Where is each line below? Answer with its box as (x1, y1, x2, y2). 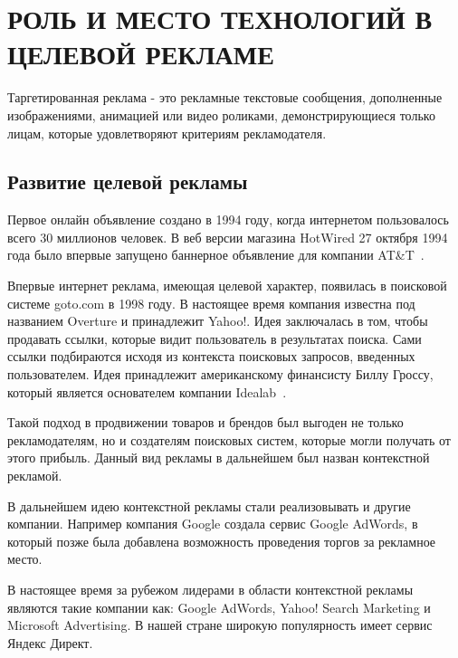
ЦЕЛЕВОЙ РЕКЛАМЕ (7, 35, 274, 72)
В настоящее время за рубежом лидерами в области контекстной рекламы (7, 579, 414, 598)
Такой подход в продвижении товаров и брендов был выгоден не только (7, 413, 404, 432)
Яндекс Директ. (7, 633, 93, 652)
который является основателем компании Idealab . (7, 382, 287, 401)
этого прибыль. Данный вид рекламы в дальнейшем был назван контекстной (7, 448, 430, 467)
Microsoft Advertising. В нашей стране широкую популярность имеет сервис (7, 615, 433, 634)
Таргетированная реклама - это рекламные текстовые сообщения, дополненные (7, 88, 443, 107)
